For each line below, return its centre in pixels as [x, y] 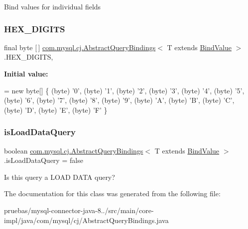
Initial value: [26, 74]
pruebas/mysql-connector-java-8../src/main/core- [79, 210]
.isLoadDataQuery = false [44, 160]
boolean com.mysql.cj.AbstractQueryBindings [74, 150]
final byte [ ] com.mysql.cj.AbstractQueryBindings [80, 47]
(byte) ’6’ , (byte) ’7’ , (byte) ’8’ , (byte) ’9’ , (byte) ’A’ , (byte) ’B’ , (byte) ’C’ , [119, 100]
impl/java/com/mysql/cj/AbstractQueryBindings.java [86, 220]
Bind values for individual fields [53, 6]
